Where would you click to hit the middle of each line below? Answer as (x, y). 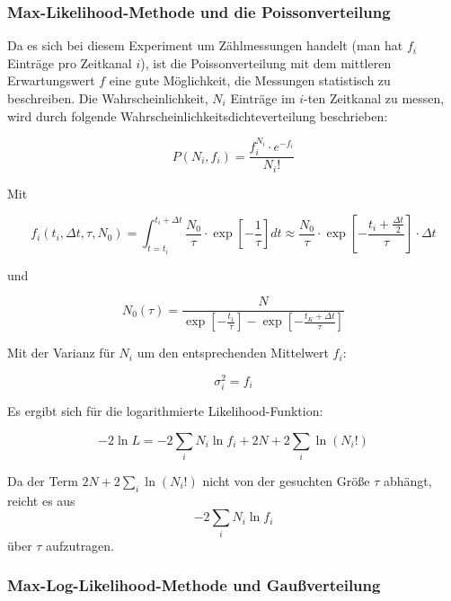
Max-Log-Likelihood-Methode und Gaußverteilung (194, 585)
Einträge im (263, 98)
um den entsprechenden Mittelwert (233, 353)
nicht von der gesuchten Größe (286, 480)
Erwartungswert (51, 80)
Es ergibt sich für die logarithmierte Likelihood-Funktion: (165, 410)
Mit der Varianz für (61, 353)
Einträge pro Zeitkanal (70, 62)
